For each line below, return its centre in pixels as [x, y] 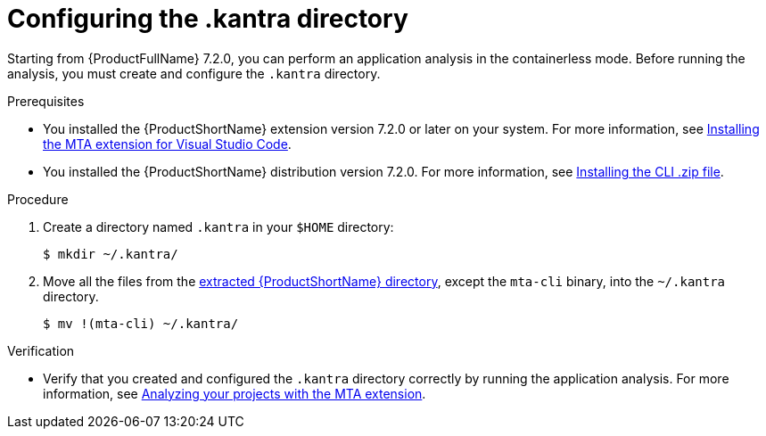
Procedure [38, 199]
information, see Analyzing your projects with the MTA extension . [235, 393]
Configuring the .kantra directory [208, 19]
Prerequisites [46, 101]
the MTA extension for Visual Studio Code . [167, 144]
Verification [41, 350]
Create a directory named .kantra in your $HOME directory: [218, 226]
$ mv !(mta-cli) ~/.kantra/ [141, 323]
